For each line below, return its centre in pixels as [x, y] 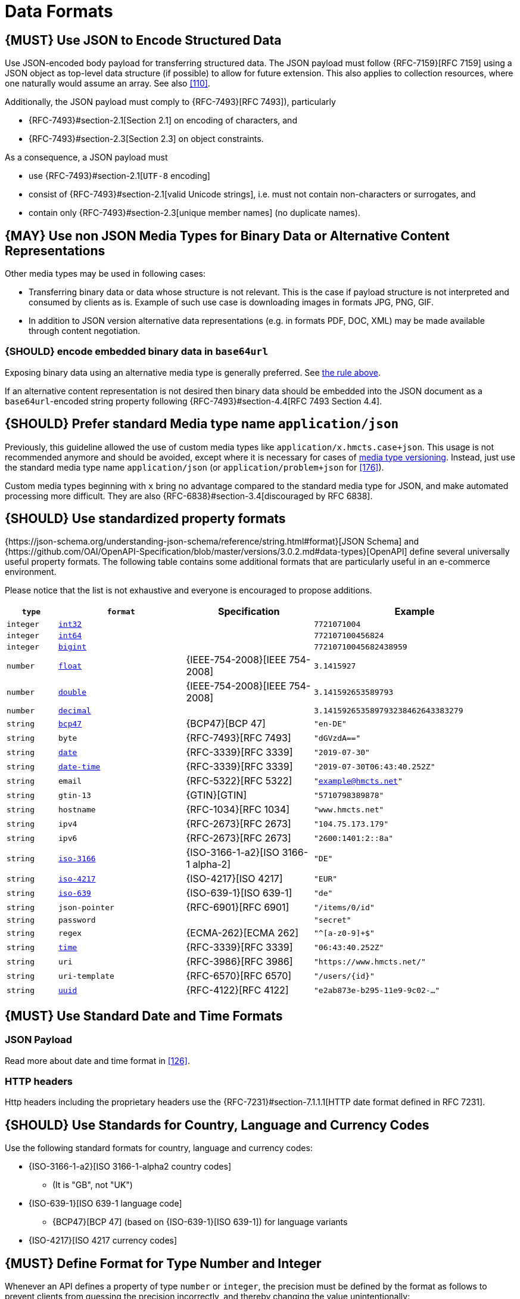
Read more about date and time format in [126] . [97, 1060]
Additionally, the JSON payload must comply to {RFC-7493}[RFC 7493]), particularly [170, 102]
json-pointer [86, 907]
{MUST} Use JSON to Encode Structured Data [143, 40]
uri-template [86, 976]
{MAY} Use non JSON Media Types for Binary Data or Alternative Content [227, 236]
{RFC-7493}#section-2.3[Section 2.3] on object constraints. [146, 139]
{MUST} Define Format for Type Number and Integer [163, 1263]
